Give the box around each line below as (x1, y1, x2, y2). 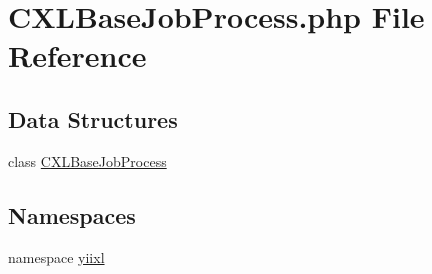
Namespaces (8, 199, 136, 230)
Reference (8, 35, 147, 76)
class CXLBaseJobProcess (8, 150, 167, 171)
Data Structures (8, 103, 178, 134)
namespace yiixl (8, 246, 105, 267)
